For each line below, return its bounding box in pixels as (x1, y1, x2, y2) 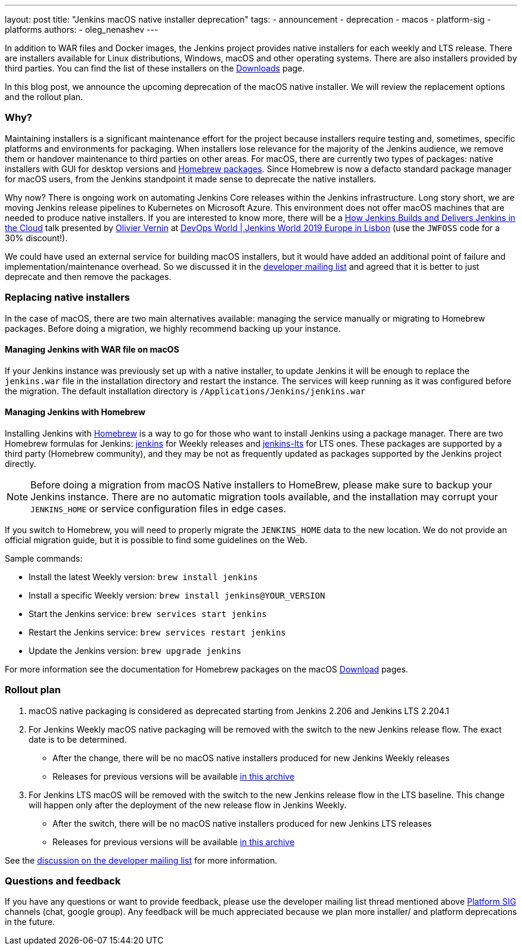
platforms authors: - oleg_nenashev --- (5, 24, 159, 35)
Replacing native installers (5, 291, 130, 304)
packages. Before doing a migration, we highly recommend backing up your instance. (5, 323, 341, 334)
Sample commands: (5, 553, 83, 563)
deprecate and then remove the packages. (5, 271, 172, 282)
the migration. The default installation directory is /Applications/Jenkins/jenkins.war (5, 385, 366, 396)
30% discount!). (5, 232, 68, 243)
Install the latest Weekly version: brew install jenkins (29, 571, 258, 582)
